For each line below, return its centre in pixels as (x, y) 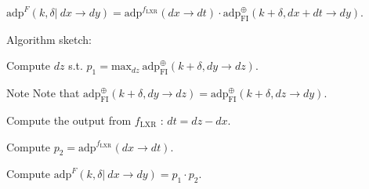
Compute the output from (69, 120)
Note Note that (43, 93)
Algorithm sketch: (49, 39)
